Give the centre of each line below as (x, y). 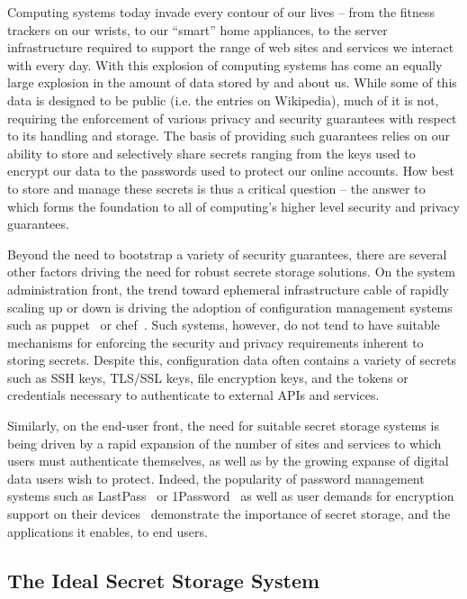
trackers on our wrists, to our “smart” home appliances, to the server (198, 29)
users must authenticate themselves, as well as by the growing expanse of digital (228, 461)
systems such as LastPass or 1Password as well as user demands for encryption (231, 496)
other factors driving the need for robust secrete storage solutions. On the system (231, 272)
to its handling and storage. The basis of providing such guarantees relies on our (229, 136)
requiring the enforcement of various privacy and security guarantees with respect (232, 118)
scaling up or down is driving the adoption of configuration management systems (230, 307)
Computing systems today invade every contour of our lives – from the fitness (221, 12)
